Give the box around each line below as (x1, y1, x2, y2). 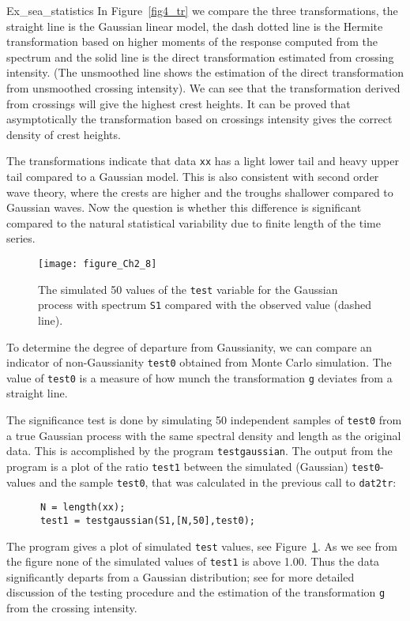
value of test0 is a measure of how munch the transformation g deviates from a (6, 369, 393, 386)
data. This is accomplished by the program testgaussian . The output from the (6, 442, 393, 459)
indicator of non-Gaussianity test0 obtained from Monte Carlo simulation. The (6, 354, 392, 371)
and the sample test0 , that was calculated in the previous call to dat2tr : (39, 473, 397, 490)
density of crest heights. (6, 126, 121, 142)
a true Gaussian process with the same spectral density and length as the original (6, 427, 401, 443)
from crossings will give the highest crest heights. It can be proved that (6, 95, 351, 111)
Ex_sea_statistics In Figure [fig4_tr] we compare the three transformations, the (6, 2, 398, 18)
